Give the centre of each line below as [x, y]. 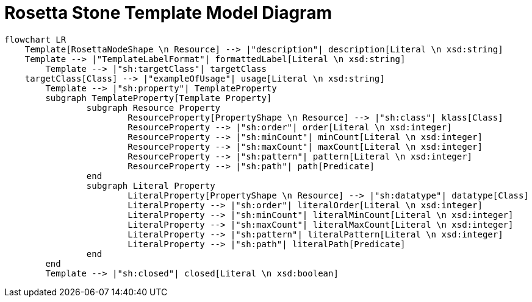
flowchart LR [35, 39]
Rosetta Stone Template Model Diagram [168, 13]
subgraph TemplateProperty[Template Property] [159, 98]
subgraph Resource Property [153, 107]
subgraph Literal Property [151, 185]
